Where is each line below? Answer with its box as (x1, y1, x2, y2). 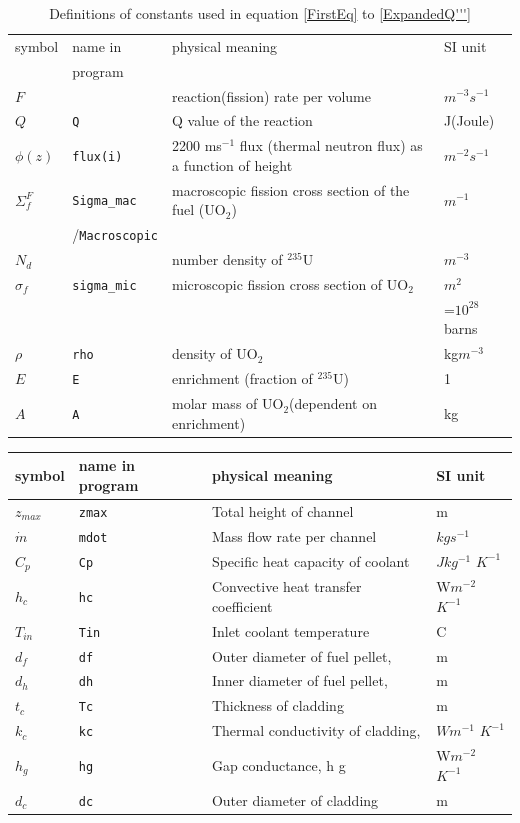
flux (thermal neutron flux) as (239, 135, 423, 156)
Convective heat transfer (211, 576, 362, 597)
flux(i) (72, 150, 123, 165)
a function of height (172, 154, 293, 175)
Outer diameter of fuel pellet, (211, 645, 392, 666)
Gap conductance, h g (211, 754, 346, 775)
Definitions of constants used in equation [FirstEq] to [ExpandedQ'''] (49, 3, 471, 23)
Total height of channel (211, 500, 354, 521)
